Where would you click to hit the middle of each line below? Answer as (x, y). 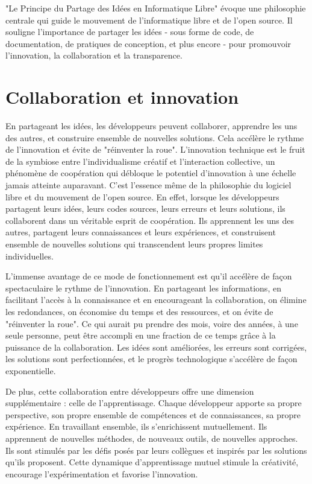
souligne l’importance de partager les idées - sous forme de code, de (130, 32)
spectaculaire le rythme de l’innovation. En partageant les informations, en (143, 288)
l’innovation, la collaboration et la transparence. (94, 55)
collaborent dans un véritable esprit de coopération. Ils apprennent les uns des (150, 220)
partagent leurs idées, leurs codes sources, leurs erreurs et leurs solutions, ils (145, 209)
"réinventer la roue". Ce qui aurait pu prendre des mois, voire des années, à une (152, 323)
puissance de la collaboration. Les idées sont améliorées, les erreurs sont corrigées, (156, 347)
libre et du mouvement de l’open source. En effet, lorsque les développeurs (142, 196)
